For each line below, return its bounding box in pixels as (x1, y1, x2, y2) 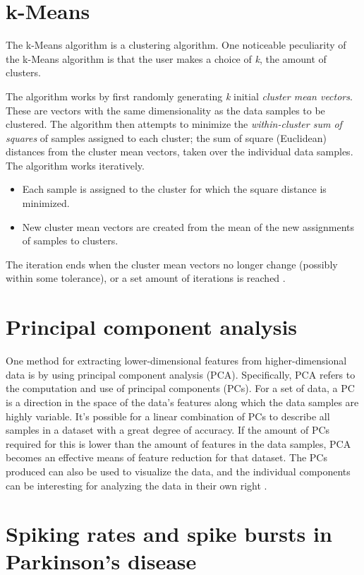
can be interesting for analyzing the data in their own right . (6, 478, 267, 492)
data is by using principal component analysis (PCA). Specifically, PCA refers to (6, 367, 356, 381)
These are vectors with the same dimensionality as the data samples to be (6, 102, 325, 117)
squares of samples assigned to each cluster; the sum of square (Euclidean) (6, 130, 327, 145)
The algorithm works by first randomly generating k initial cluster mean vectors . (6, 88, 353, 103)
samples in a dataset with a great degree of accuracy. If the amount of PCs (6, 422, 330, 437)
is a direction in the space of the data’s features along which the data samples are (6, 394, 359, 409)
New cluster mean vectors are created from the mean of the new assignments (22, 219, 355, 234)
